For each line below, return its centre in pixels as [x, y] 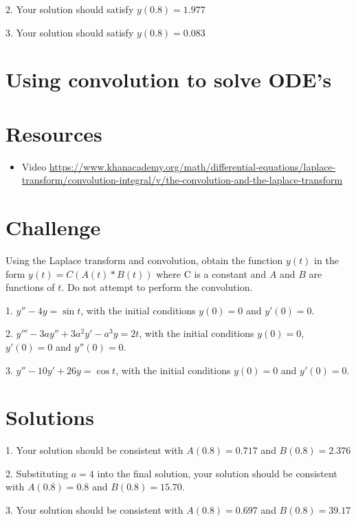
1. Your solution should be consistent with [94, 450]
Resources [54, 133]
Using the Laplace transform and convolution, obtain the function [144, 260]
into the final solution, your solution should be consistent [217, 473]
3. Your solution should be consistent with [94, 510]
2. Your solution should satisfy [70, 9]
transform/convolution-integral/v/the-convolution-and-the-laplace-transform [182, 180]
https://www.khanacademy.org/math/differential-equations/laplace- [192, 166]
